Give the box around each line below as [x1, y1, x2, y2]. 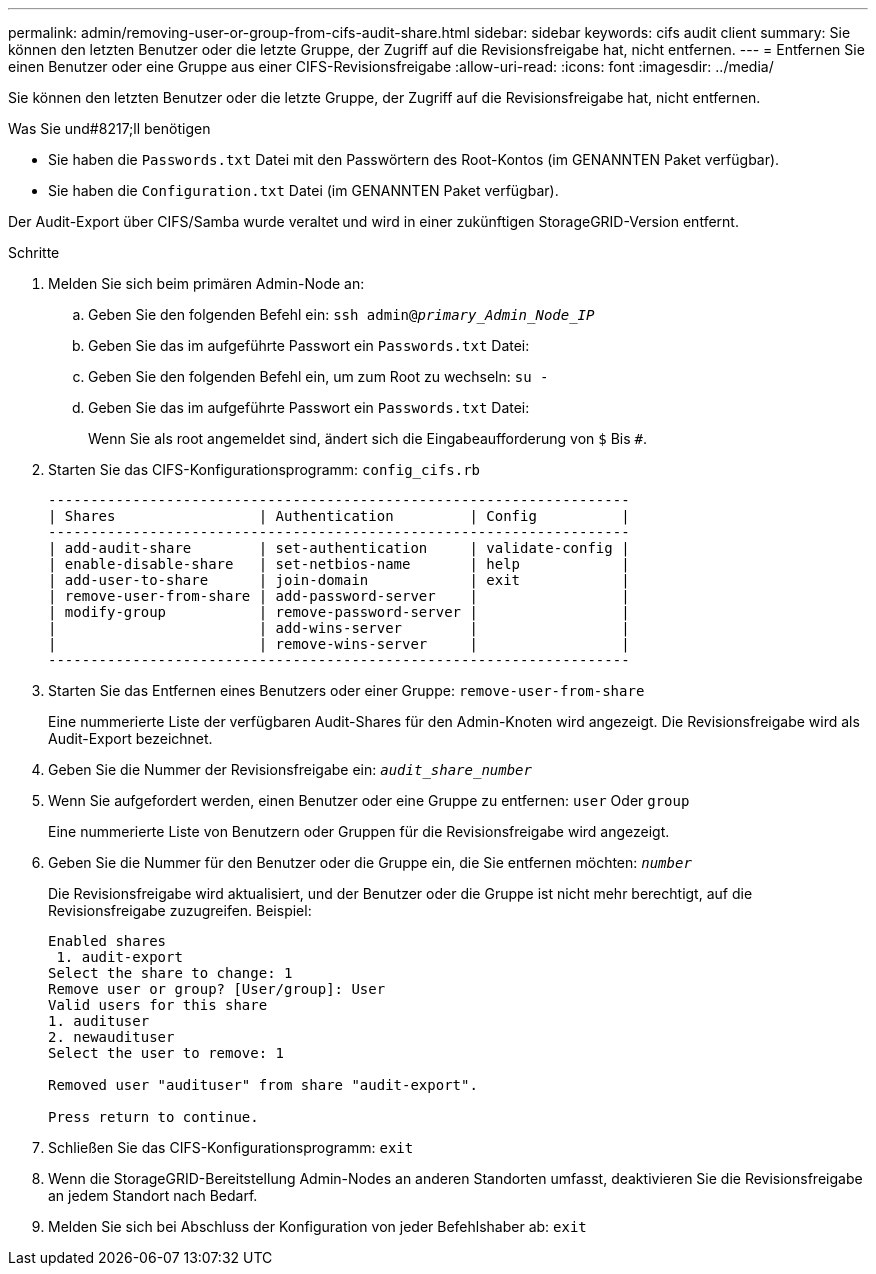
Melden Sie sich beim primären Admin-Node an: [48, 275, 365, 292]
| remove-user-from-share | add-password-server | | [48, 588, 630, 604]
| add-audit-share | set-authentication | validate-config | [48, 540, 630, 556]
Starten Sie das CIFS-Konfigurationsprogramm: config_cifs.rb [48, 461, 481, 478]
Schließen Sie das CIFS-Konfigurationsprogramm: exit [48, 1139, 414, 1156]
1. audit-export [56, 949, 183, 965]
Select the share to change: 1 [48, 965, 293, 981]
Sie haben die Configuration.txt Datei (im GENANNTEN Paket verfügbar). [48, 182, 559, 199]
